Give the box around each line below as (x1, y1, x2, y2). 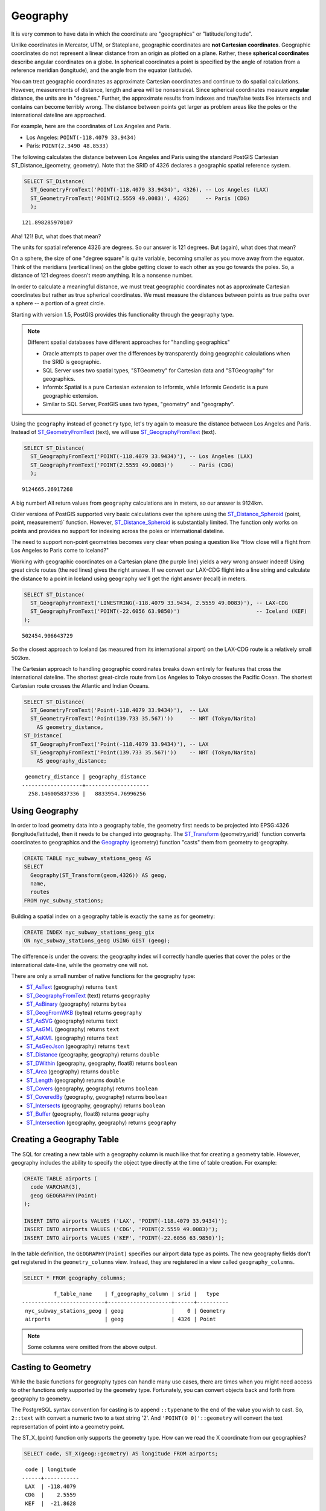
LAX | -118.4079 (25, 1483, 77, 1490)
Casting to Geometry (11, 1362, 92, 1372)
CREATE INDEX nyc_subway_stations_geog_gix (24, 928, 155, 936)
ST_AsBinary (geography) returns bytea (26, 1000, 127, 1008)
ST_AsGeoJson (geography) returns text (26, 1043, 130, 1050)
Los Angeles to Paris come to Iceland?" (11, 547, 109, 554)
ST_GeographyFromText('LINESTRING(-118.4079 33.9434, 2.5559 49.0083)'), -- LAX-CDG (30, 600, 289, 606)
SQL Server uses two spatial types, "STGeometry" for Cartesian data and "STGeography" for (42, 366, 274, 374)
